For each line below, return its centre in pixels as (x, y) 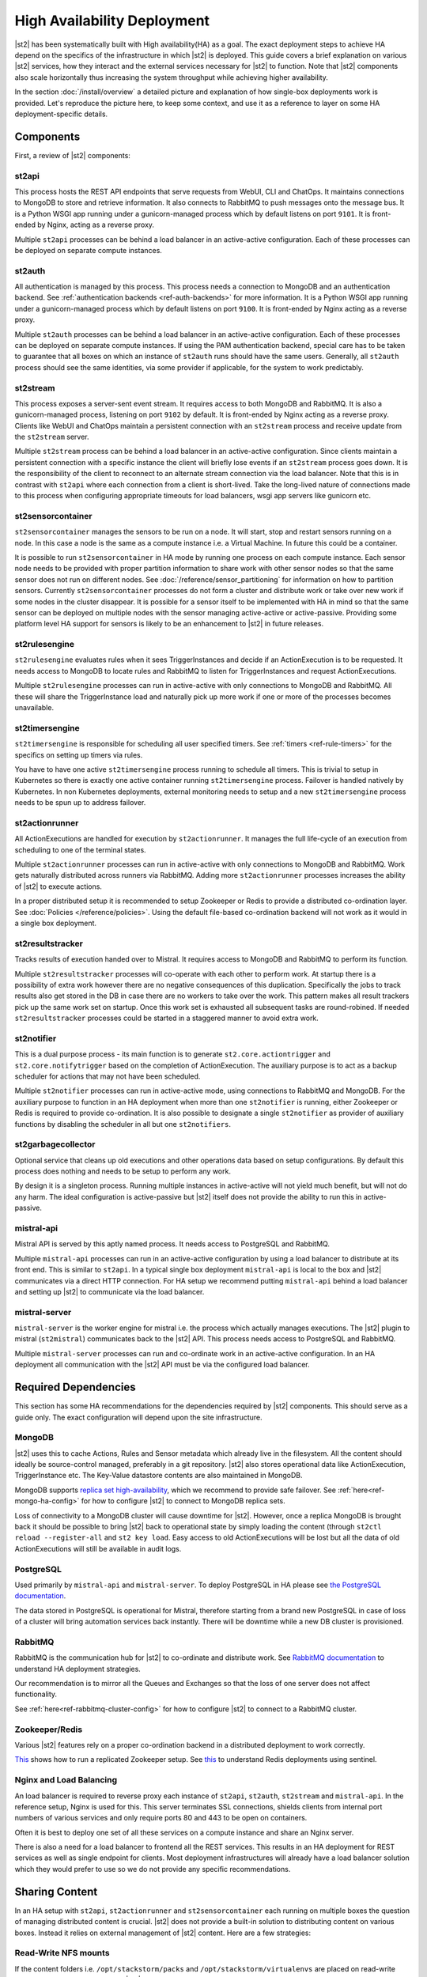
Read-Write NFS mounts (62, 1953)
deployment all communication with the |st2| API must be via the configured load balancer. (162, 1365)
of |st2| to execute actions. (59, 886)
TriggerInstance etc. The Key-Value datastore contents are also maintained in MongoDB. (159, 1476)
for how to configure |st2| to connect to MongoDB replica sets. (183, 1501)
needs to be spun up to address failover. (80, 803)
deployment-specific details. (61, 114)
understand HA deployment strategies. (78, 1669)
